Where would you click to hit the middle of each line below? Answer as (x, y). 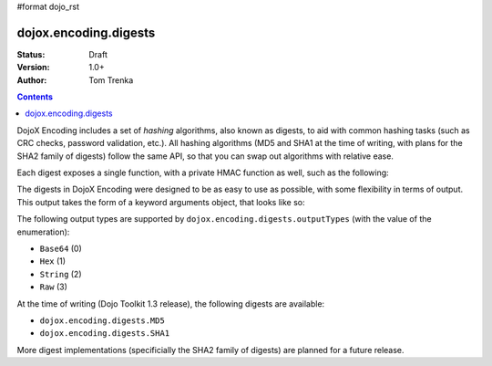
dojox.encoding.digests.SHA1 (105, 334)
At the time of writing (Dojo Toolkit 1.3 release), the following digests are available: (171, 303)
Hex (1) (53, 261)
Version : (33, 68)
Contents (35, 97)
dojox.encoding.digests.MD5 (102, 320)
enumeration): (43, 232)
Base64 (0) (61, 248)
